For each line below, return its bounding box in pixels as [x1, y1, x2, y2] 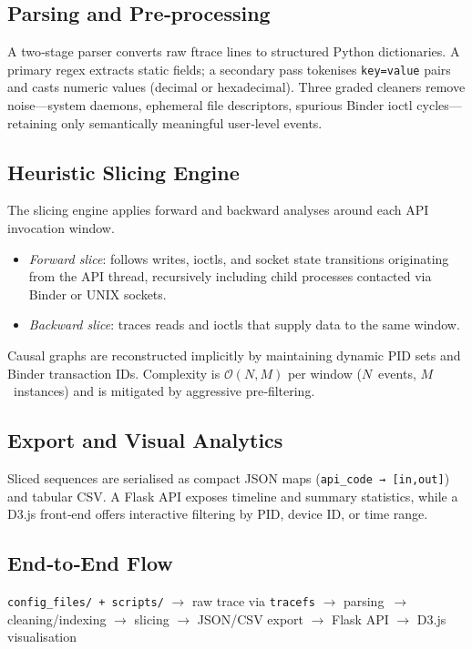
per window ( [287, 363, 362, 382]
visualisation [7, 627, 77, 646]
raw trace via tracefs [191, 592, 315, 611]
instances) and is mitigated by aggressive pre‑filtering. [13, 381, 315, 401]
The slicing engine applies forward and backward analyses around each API [7, 200, 429, 219]
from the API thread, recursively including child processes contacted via [28, 267, 432, 286]
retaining [7, 113, 57, 132]
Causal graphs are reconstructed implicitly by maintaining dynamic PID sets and [7, 346, 461, 364]
